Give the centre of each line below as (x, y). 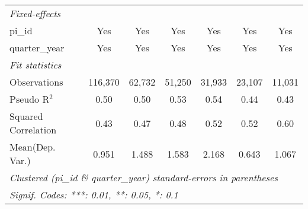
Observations (36, 82)
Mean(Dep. (33, 147)
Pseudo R (30, 99)
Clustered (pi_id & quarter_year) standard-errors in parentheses (144, 177)
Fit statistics (36, 65)
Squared (26, 116)
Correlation (33, 130)
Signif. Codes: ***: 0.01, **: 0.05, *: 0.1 (94, 195)
